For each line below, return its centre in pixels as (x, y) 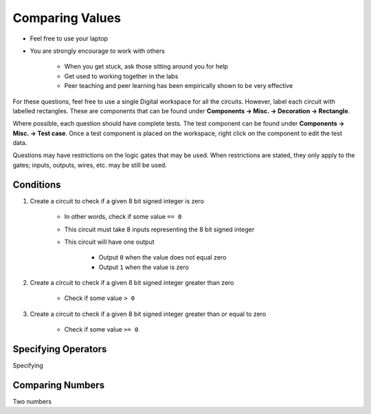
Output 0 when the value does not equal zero (162, 257)
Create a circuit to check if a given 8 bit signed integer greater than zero (132, 283)
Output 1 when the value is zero (144, 267)
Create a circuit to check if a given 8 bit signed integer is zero (117, 201)
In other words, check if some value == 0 (123, 217)
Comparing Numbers (59, 385)
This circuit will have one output (109, 242)
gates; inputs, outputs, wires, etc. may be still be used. (90, 165)
